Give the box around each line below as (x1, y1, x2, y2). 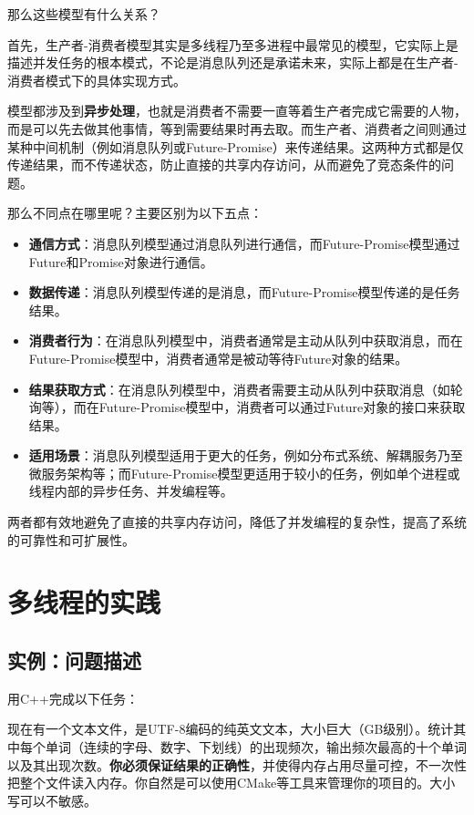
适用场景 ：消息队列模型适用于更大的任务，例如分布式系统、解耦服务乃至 (28, 446, 463, 465)
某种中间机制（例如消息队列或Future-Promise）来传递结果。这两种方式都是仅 (7, 137, 464, 156)
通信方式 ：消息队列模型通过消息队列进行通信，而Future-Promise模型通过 (28, 233, 460, 253)
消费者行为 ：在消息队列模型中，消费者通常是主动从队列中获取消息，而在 (28, 331, 463, 350)
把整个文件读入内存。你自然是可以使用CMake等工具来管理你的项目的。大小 (7, 773, 456, 792)
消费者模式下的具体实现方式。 (7, 70, 186, 89)
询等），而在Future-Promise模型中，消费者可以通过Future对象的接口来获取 (28, 397, 466, 417)
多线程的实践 (7, 583, 161, 621)
